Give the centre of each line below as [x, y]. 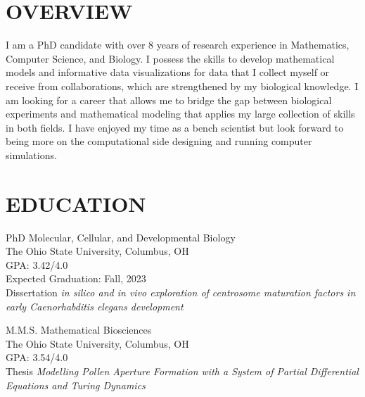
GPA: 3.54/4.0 [37, 357]
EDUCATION [76, 203]
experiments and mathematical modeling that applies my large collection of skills [180, 114]
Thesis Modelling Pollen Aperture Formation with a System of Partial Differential [182, 371]
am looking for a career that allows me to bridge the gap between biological [169, 100]
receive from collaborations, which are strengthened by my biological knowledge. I [182, 86]
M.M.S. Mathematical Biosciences [79, 330]
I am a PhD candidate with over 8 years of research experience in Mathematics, [178, 45]
